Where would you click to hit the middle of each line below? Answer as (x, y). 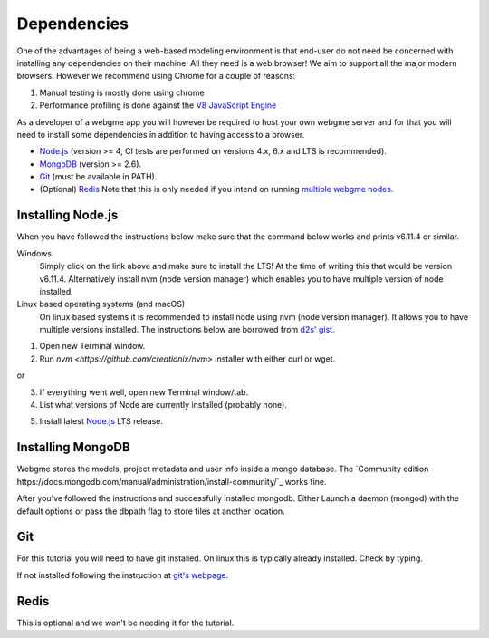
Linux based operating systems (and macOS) (101, 304)
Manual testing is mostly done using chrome (122, 92)
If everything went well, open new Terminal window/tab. (144, 392)
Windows (34, 253)
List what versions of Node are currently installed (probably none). (163, 405)
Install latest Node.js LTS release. (101, 421)
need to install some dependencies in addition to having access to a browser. (161, 134)
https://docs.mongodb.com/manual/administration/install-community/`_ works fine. (172, 481)
